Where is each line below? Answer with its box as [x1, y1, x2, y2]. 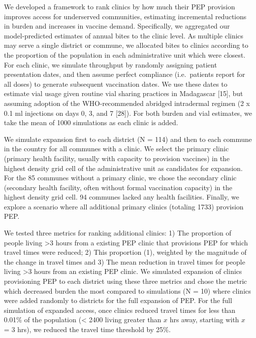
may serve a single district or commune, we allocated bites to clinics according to [4, 40, 249, 50]
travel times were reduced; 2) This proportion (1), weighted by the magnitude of [4, 247, 247, 257]
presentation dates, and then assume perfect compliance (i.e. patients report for [4, 69, 245, 79]
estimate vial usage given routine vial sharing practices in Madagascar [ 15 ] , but [4, 88, 243, 99]
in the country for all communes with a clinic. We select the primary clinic [4, 143, 229, 154]
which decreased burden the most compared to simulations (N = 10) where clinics [4, 285, 251, 296]
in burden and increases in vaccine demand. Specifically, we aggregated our [4, 21, 230, 31]
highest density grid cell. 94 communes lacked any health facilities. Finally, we [4, 192, 239, 202]
